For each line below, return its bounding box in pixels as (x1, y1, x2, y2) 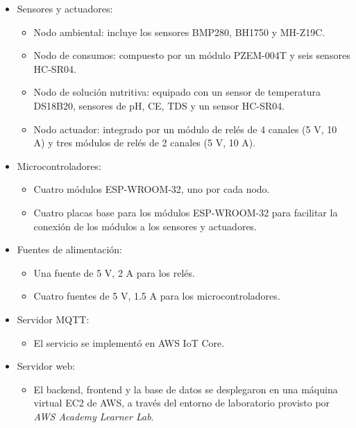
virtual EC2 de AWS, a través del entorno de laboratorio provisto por (33, 395, 330, 410)
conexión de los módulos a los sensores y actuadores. (33, 219, 257, 233)
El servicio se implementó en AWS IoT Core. (33, 335, 225, 350)
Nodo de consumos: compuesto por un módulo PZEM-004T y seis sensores (33, 48, 350, 62)
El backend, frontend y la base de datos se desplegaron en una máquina (33, 382, 338, 396)
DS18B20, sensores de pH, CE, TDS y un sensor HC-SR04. (33, 98, 285, 112)
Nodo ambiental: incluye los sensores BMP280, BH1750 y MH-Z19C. (33, 24, 325, 39)
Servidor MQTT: (17, 311, 90, 326)
